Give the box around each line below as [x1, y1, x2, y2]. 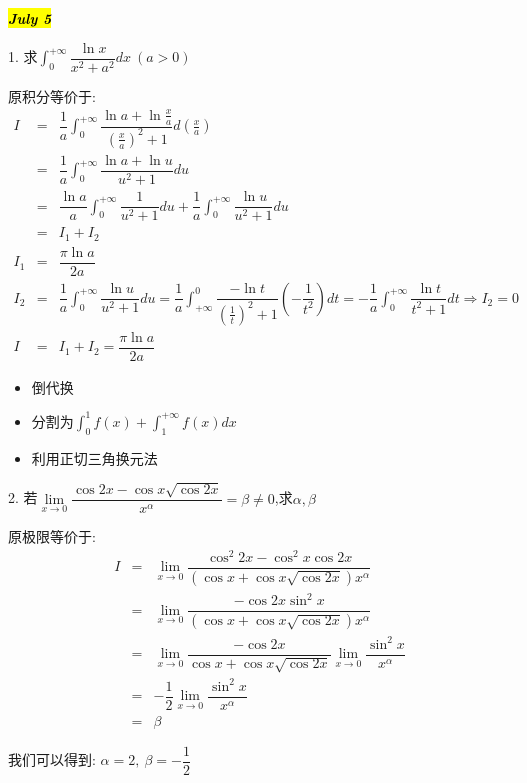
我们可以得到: [8, 749, 96, 770]
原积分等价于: [8, 85, 96, 106]
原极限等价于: [8, 526, 96, 547]
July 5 [8, 8, 52, 28]
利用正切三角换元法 [31, 447, 158, 468]
